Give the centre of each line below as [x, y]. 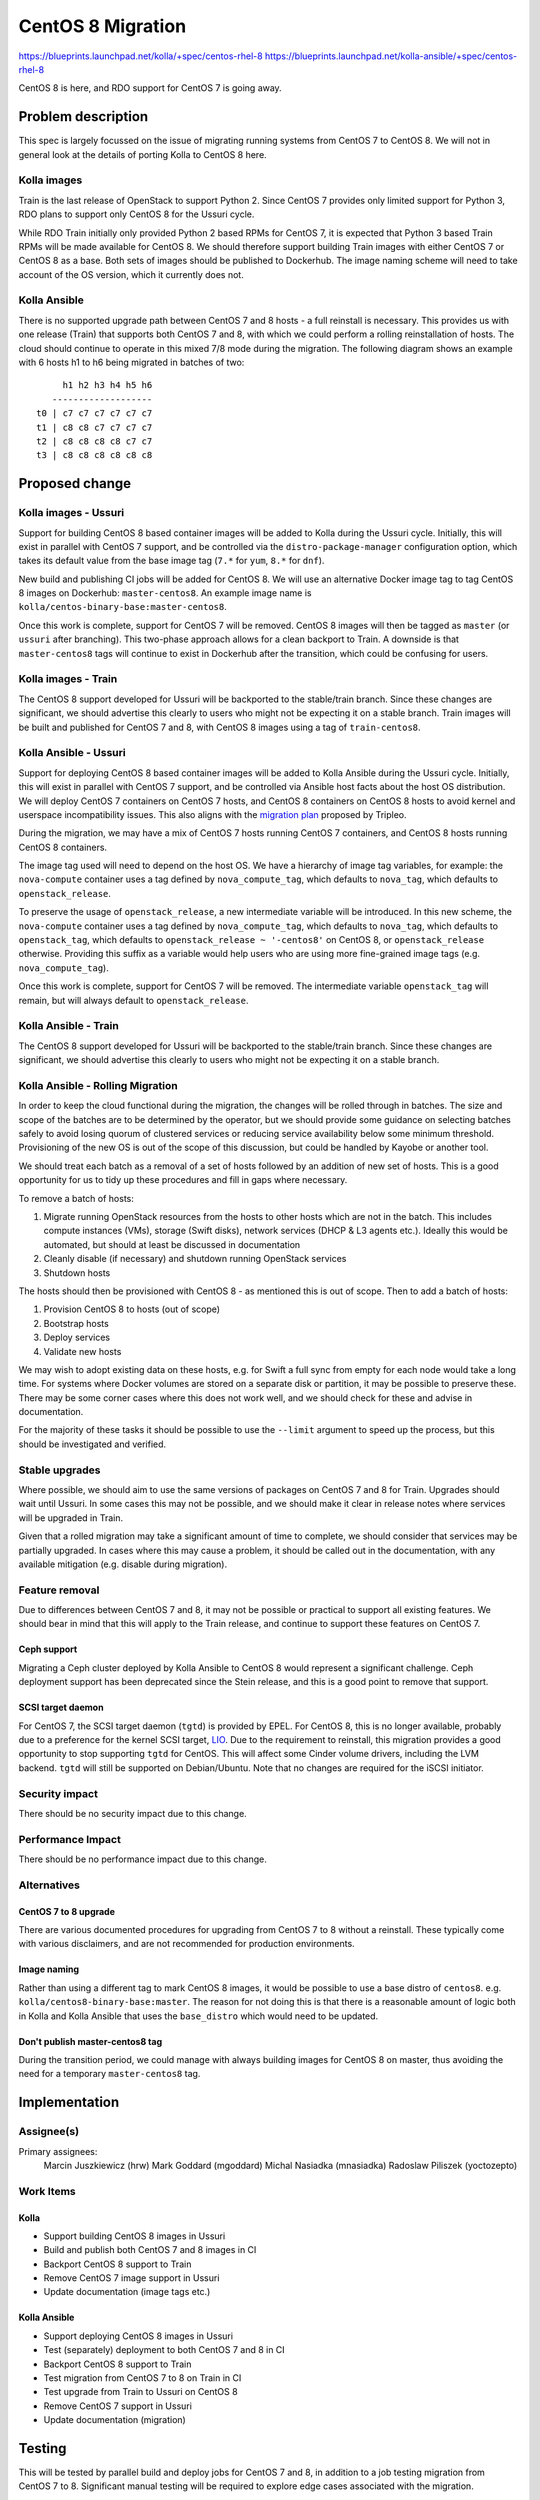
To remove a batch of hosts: [76, 1198]
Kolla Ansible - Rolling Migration [98, 1085]
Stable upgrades [59, 1470]
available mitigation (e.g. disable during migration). [123, 1564]
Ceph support [48, 1649]
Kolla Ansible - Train [68, 1026]
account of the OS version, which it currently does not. [131, 274]
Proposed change [75, 483]
